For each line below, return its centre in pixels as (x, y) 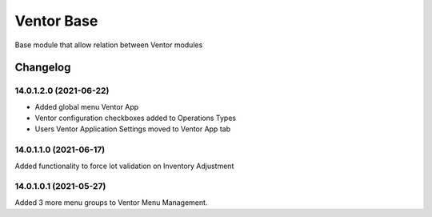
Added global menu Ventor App (87, 106)
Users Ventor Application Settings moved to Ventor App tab (133, 129)
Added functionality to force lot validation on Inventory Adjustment (124, 166)
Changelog (43, 68)
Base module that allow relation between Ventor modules (109, 45)
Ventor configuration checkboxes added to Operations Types (135, 118)
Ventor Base (56, 21)
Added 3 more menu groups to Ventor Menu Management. (111, 202)
